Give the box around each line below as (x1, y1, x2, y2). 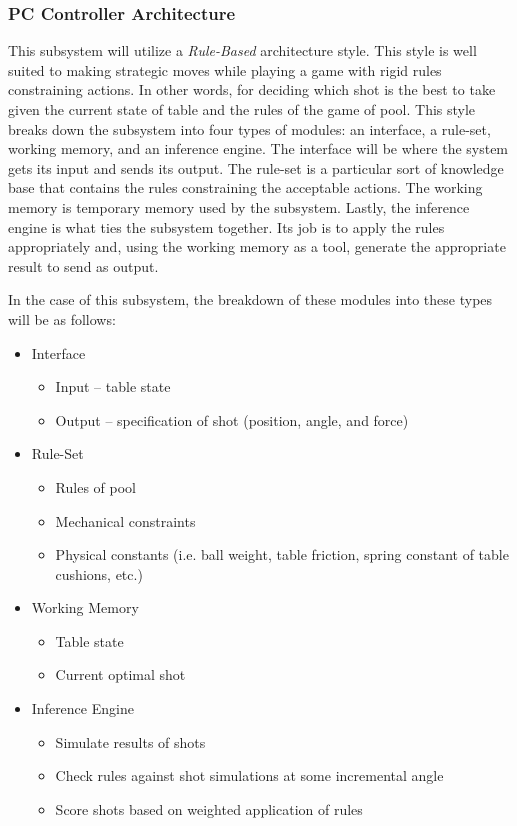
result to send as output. (8, 255, 159, 276)
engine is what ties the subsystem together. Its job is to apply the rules (8, 216, 445, 237)
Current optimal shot (55, 664, 186, 685)
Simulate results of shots (55, 731, 206, 752)
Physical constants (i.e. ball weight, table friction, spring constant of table (55, 544, 509, 565)
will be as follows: (8, 308, 116, 329)
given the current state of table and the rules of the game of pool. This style (8, 99, 476, 119)
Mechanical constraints (55, 510, 196, 531)
